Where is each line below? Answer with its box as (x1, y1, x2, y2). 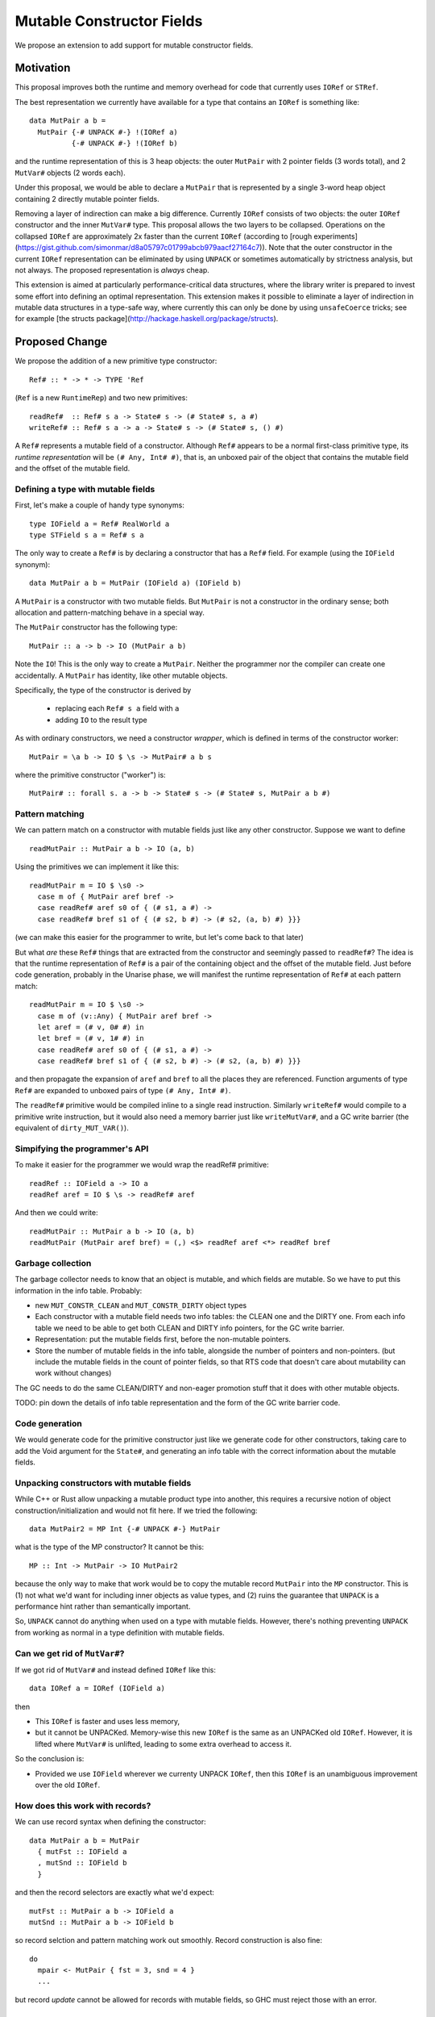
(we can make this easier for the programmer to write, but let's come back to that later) (14, 933, 304, 942)
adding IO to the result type (55, 715, 148, 725)
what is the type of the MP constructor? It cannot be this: (14, 1542, 205, 1552)
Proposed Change (14, 335, 108, 349)
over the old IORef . (35, 1780, 101, 1790)
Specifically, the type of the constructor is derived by (14, 685, 192, 695)
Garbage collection (14, 1257, 92, 1268)
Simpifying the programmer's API (14, 1142, 149, 1154)
